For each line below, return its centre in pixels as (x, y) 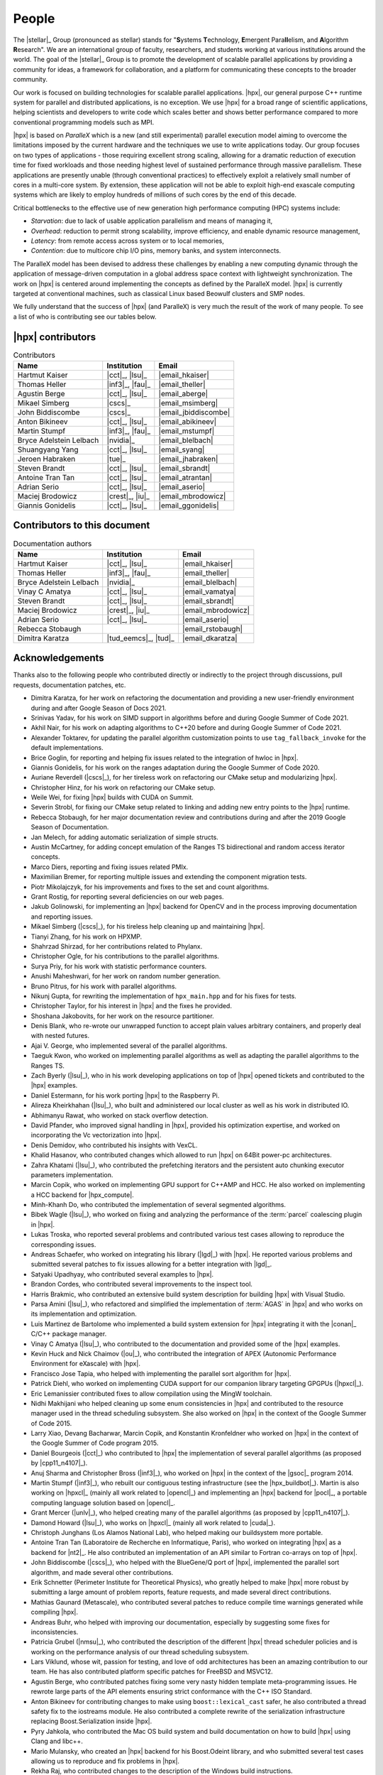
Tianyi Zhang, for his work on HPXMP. (87, 936)
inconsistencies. (55, 1632)
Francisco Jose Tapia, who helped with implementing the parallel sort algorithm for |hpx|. (161, 1373)
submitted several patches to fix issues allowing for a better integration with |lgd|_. (151, 1265)
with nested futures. (60, 1036)
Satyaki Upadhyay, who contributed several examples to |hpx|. (122, 1274)
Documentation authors (52, 543)
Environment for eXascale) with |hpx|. (86, 1364)
